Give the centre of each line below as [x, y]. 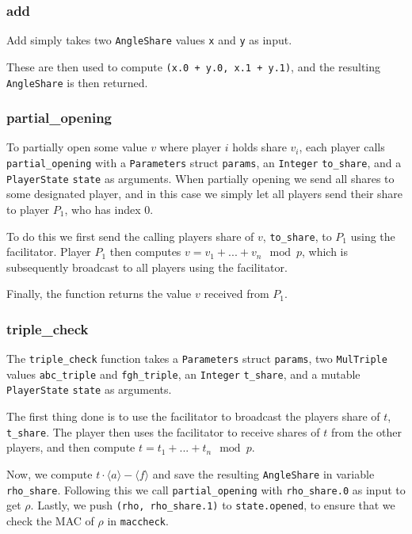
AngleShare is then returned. [77, 82]
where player [191, 147]
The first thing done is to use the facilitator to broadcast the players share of [193, 416]
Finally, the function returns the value [99, 294]
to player [28, 209]
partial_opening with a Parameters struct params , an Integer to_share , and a [204, 162]
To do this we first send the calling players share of [130, 236]
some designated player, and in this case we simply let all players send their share [205, 194]
